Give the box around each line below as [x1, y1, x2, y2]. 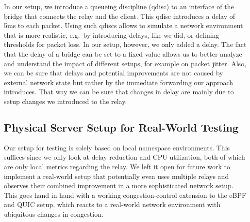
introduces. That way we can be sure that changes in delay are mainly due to [4, 87, 234, 97]
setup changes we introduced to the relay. [4, 96, 127, 106]
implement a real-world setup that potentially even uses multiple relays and [4, 171, 229, 181]
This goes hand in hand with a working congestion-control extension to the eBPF [4, 190, 247, 200]
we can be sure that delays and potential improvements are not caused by [4, 68, 223, 78]
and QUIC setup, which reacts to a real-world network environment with [4, 199, 220, 209]
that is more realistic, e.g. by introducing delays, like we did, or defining [4, 30, 219, 40]
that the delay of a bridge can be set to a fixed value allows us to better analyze [4, 48, 242, 59]
